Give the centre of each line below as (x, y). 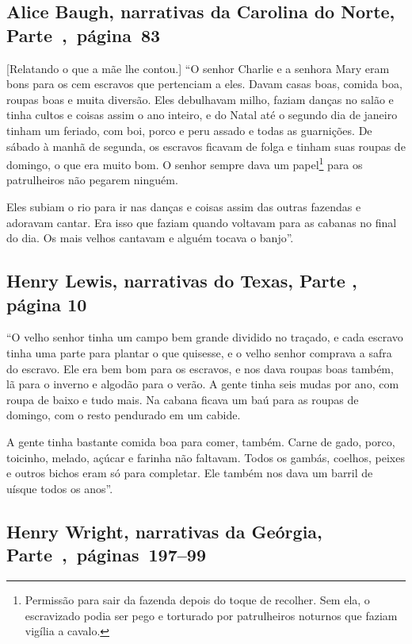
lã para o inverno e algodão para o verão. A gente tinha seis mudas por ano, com (203, 384)
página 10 (47, 304)
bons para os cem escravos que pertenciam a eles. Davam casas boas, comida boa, (204, 84)
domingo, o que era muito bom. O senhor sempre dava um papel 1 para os (185, 163)
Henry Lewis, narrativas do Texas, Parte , (182, 281)
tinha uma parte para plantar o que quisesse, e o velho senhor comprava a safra (199, 352)
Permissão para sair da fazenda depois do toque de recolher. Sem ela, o (197, 599)
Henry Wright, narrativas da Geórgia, (164, 531)
